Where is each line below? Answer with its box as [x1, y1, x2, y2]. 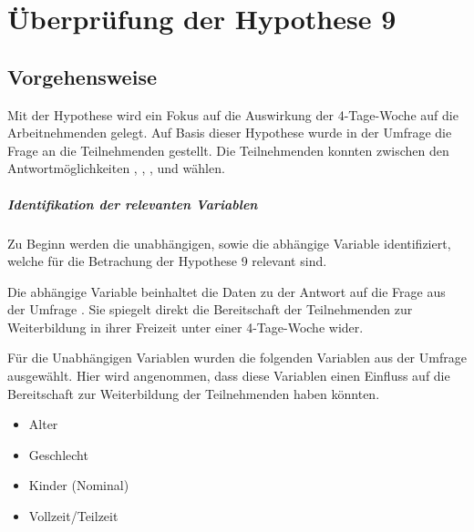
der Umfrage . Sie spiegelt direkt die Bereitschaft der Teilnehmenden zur [7, 300, 413, 319]
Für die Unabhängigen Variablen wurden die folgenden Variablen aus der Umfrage [7, 348, 467, 367]
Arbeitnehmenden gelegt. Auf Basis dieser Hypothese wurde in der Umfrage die [7, 123, 452, 142]
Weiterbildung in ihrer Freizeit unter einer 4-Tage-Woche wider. [7, 317, 364, 336]
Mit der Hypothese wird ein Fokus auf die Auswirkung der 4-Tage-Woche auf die [7, 105, 459, 124]
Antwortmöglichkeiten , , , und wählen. [7, 159, 225, 178]
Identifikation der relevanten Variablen [7, 194, 258, 213]
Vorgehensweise [7, 62, 157, 90]
